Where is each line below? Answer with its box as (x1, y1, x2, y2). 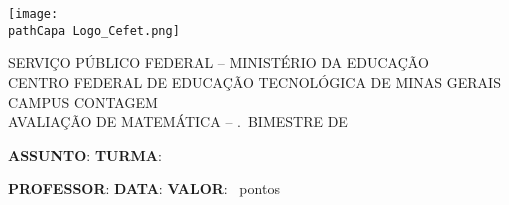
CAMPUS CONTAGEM (8, 91, 158, 112)
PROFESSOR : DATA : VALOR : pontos (8, 178, 280, 199)
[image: (8, 7, 59, 21)
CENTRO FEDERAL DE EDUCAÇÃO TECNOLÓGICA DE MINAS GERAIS (8, 71, 501, 92)
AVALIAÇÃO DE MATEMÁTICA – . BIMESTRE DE (8, 111, 348, 132)
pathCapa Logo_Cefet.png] (8, 23, 180, 38)
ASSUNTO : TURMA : (8, 144, 162, 165)
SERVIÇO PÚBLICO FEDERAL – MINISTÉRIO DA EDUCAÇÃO (8, 52, 429, 73)
